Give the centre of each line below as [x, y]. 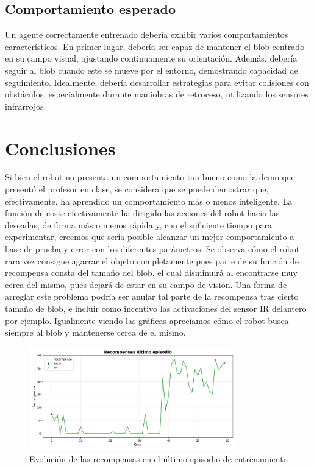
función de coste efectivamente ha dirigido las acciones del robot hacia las [142, 213]
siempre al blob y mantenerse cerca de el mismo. [95, 332]
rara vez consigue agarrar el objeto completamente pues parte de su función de [152, 260]
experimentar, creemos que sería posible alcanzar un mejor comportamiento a [150, 237]
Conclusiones [60, 148]
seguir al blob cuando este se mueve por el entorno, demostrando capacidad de [152, 70]
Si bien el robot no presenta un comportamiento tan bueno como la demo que [150, 177]
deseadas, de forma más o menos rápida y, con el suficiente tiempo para [138, 224]
